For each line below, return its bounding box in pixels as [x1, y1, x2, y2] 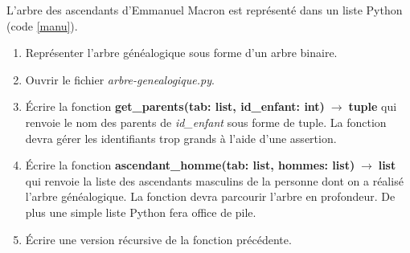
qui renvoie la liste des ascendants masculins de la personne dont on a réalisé [25, 172, 404, 189]
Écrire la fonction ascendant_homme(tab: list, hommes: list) [25, 157, 355, 173]
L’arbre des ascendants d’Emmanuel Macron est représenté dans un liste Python [6, 2, 403, 18]
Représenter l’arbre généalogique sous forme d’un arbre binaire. [25, 44, 338, 61]
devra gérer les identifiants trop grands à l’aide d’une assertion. [25, 129, 337, 146]
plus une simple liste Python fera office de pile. [25, 203, 256, 220]
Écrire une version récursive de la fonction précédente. [25, 231, 292, 247]
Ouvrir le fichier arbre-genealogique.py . [25, 71, 215, 88]
